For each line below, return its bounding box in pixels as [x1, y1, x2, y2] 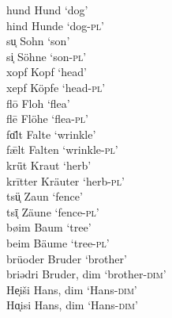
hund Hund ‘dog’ [6, 2, 88, 17]
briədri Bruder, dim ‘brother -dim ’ [6, 266, 166, 282]
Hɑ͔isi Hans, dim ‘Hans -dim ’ [6, 297, 138, 313]
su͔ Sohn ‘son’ [6, 33, 70, 49]
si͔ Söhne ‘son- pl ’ [6, 48, 87, 64]
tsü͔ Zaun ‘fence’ [6, 188, 83, 205]
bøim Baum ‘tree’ [6, 219, 92, 236]
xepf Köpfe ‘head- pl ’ [6, 79, 106, 95]
